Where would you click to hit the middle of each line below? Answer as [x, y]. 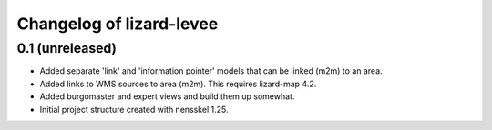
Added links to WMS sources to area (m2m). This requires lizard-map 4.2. [178, 84]
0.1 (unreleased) [67, 48]
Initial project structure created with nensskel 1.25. [134, 109]
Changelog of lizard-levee [118, 24]
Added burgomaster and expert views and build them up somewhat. [167, 96]
